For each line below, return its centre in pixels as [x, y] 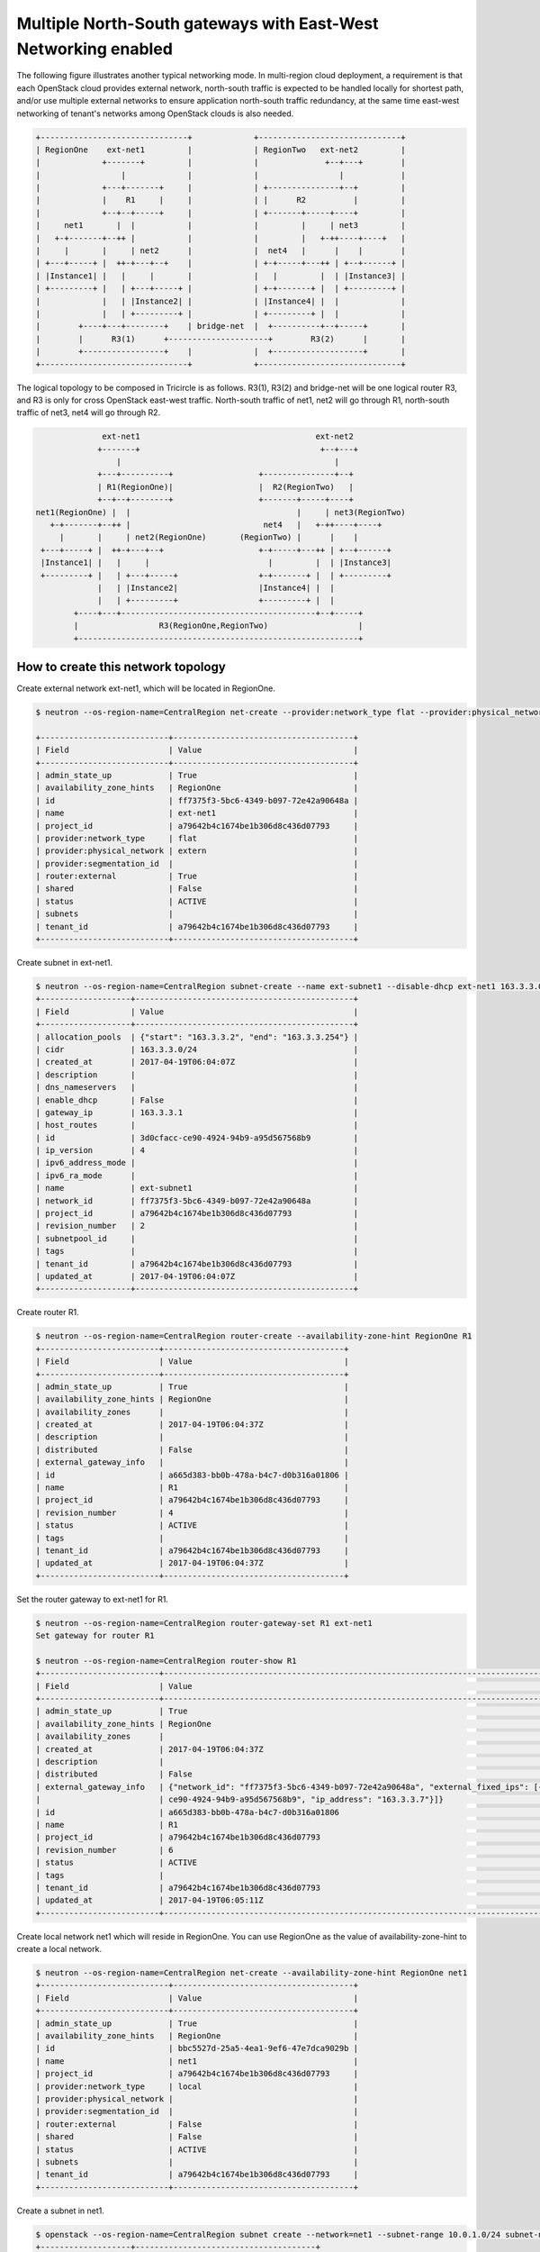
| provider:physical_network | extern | [197, 851]
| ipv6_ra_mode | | [197, 1175]
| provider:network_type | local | [197, 2086]
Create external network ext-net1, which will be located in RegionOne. [146, 688]
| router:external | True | [197, 876]
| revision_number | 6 [105, 1850]
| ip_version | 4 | [197, 1150]
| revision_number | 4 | [192, 1512]
